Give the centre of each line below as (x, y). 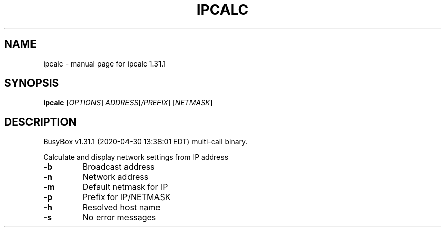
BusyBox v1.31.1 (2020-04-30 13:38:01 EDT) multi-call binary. (146, 142)
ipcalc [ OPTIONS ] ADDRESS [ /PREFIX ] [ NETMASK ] (128, 103)
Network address (116, 177)
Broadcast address (119, 167)
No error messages (119, 218)
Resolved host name (121, 207)
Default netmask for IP (125, 187)
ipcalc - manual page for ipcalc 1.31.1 (105, 63)
